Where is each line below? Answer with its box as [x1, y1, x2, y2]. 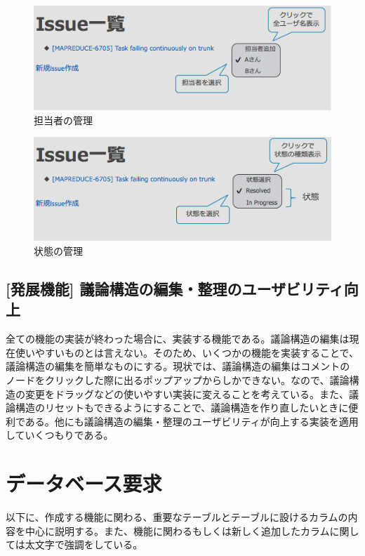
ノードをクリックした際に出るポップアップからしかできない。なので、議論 [6, 372, 350, 387]
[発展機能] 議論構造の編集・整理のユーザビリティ [6, 277, 344, 299]
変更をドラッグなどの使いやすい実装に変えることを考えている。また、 [25, 386, 349, 401]
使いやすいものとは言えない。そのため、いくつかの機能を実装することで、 [15, 345, 359, 359]
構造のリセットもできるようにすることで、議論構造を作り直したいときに [15, 400, 349, 415]
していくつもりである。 [6, 428, 114, 442]
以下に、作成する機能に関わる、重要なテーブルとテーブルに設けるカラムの [6, 510, 348, 524]
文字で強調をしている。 [34, 537, 143, 552]
